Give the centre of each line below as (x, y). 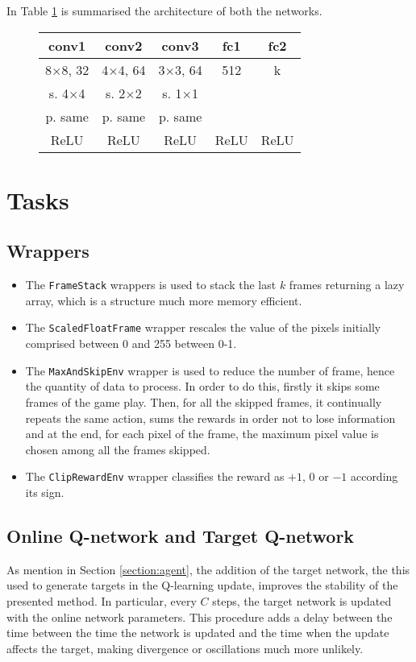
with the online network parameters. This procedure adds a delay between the (200, 616)
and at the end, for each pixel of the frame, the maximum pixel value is (202, 434)
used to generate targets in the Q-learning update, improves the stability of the (202, 585)
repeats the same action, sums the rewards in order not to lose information (210, 418)
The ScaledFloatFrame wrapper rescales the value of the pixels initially (203, 327)
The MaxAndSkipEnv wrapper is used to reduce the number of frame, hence (210, 370)
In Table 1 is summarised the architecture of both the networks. (164, 10)
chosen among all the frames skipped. (118, 449)
